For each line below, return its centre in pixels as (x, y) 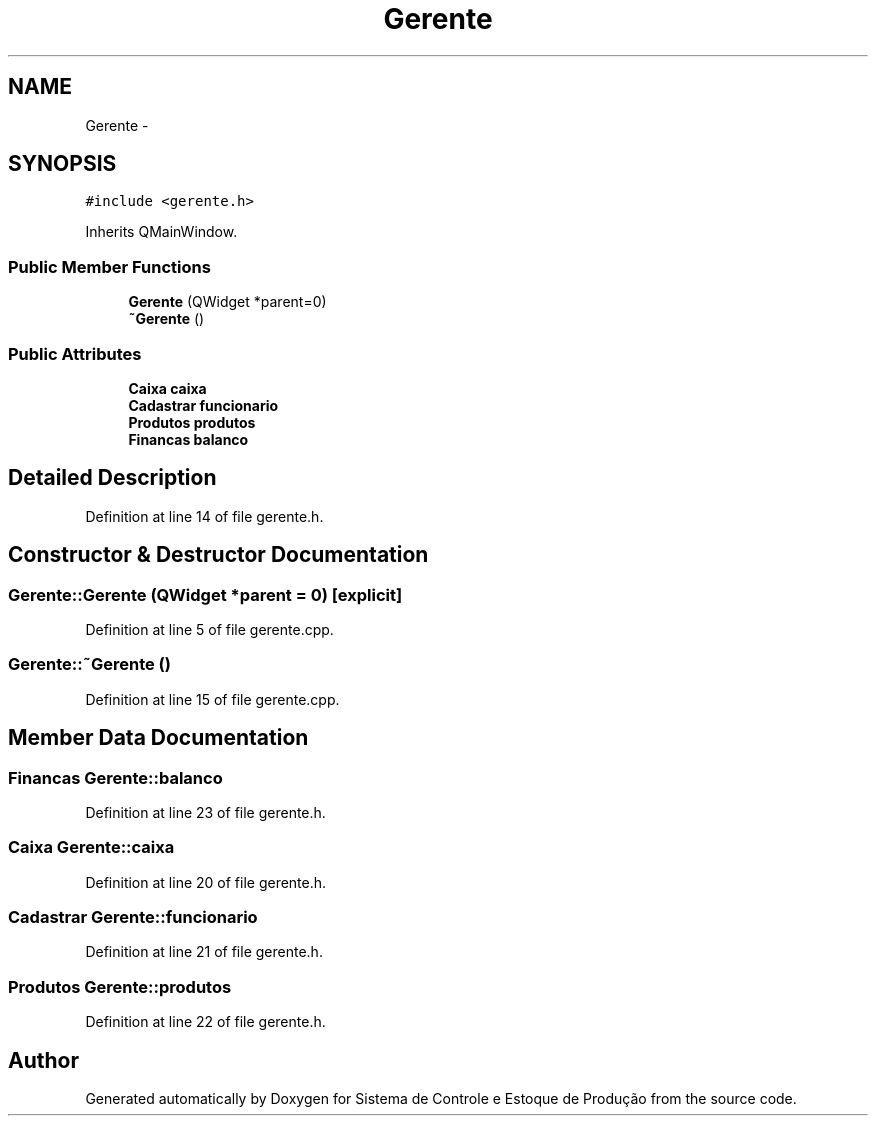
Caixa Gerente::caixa (91, 847)
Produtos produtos (192, 422)
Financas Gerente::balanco (115, 777)
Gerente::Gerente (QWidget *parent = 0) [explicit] (205, 594)
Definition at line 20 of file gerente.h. (206, 882)
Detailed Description (112, 478)
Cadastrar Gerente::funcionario (133, 917)
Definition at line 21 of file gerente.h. (204, 952)
